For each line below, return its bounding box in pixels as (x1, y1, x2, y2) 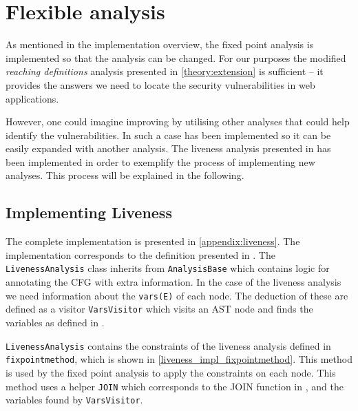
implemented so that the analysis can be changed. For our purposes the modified (6, 50, 346, 65)
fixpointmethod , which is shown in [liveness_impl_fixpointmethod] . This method (6, 352, 352, 366)
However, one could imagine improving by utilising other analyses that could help (6, 114, 350, 129)
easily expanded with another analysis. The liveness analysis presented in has (6, 141, 331, 156)
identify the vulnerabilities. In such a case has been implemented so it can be (6, 127, 331, 142)
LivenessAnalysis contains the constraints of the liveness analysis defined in (6, 338, 331, 352)
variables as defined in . (6, 315, 105, 330)
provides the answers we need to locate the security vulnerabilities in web (6, 77, 315, 92)
